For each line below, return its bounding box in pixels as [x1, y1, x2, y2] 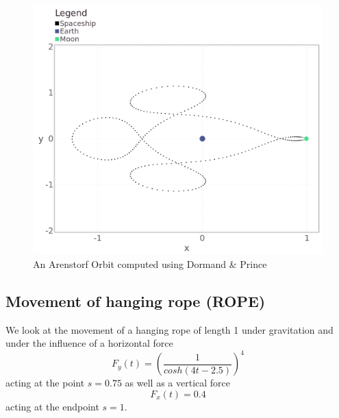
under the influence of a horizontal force [5, 336, 173, 350]
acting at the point [5, 376, 85, 390]
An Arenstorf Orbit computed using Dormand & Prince [33, 256, 267, 271]
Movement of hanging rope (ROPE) [5, 290, 266, 311]
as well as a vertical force [125, 376, 231, 390]
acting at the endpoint [5, 399, 99, 413]
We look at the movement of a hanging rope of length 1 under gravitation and [5, 322, 334, 336]
